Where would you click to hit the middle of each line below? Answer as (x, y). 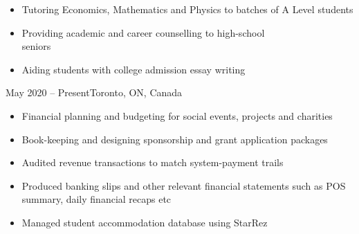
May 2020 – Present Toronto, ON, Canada (94, 92)
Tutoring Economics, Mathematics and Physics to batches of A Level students (187, 9)
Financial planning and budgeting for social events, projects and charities (177, 115)
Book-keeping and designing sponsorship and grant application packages (175, 139)
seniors (36, 46)
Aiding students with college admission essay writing (134, 69)
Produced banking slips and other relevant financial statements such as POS (184, 185)
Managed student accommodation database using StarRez (145, 222)
